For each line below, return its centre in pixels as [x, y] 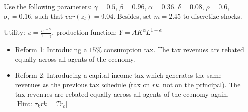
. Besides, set [132, 16]
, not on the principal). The [200, 84]
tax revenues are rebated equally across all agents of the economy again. [122, 94]
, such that [47, 16]
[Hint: [24, 103]
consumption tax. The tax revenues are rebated [174, 49]
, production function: [84, 32]
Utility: [15, 32]
